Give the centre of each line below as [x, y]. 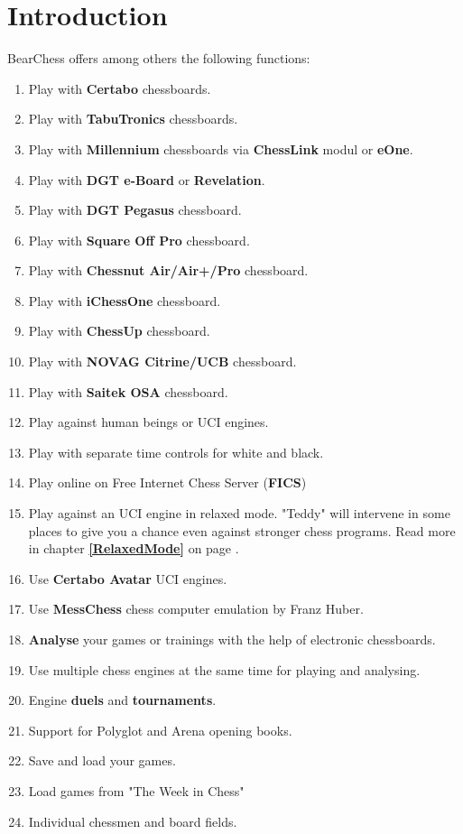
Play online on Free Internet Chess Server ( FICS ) [167, 482]
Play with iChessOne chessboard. [125, 300]
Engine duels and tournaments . [122, 700]
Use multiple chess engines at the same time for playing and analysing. [224, 669]
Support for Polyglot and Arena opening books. [160, 730]
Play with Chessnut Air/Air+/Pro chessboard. [168, 270]
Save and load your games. [102, 760]
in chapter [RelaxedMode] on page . [134, 548]
